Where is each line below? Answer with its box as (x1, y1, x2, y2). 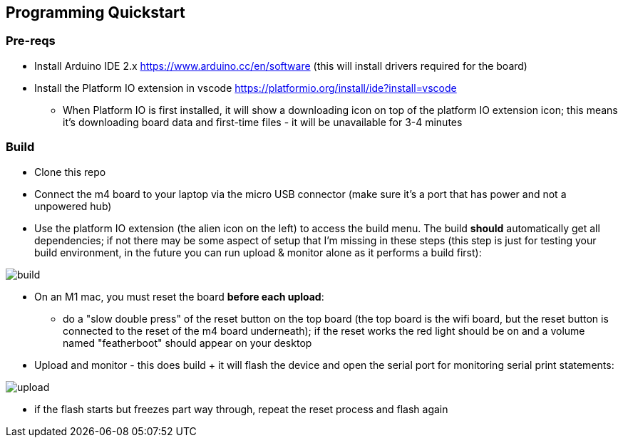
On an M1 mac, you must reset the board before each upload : (34, 290, 324, 303)
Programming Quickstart (6, 4, 185, 21)
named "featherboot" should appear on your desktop (63, 336, 312, 349)
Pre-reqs (6, 33, 56, 48)
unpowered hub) (34, 199, 112, 212)
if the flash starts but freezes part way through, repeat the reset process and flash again (34, 402, 448, 415)
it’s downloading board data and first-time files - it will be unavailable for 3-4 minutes (63, 115, 463, 128)
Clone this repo (34, 165, 106, 178)
